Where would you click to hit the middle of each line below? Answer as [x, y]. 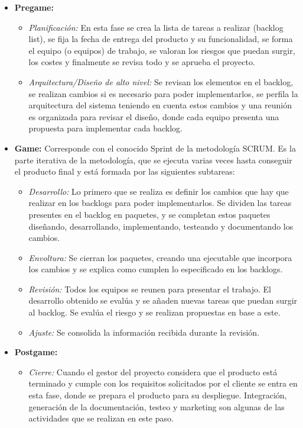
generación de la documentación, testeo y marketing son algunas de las [157, 406]
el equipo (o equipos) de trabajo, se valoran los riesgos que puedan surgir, [162, 50]
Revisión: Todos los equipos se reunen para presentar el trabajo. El [150, 289]
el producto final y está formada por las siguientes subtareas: [125, 171]
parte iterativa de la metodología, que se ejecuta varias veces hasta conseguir [153, 160]
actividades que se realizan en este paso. [101, 418]
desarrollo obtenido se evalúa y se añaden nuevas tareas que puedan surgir [163, 300]
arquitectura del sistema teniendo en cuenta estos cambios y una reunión [160, 105]
